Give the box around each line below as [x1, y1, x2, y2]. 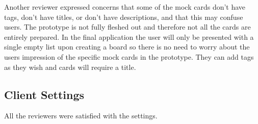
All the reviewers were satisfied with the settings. [4, 110, 158, 121]
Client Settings [4, 86, 85, 102]
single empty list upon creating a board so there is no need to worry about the [4, 41, 250, 52]
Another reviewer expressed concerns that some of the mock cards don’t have [4, 2, 246, 12]
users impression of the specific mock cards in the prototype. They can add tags [4, 51, 254, 62]
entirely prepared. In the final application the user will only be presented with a [4, 31, 254, 42]
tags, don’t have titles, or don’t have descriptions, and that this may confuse [4, 11, 243, 22]
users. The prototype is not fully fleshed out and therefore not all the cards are [4, 21, 251, 32]
